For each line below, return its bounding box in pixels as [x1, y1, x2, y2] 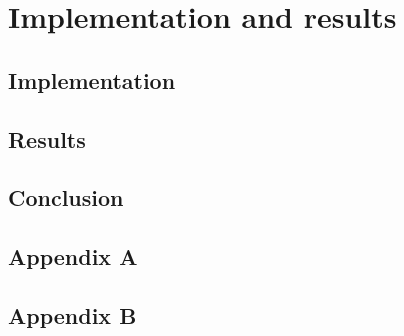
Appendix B [8, 299, 137, 330]
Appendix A [8, 241, 138, 272]
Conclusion [8, 182, 124, 213]
